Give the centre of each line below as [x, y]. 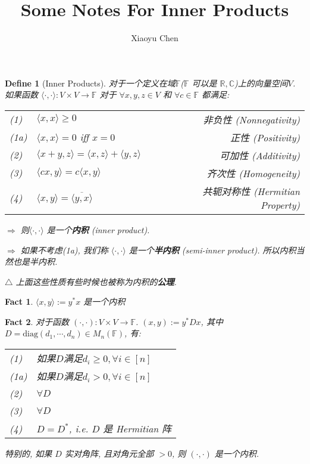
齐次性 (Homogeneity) [253, 173]
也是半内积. [35, 262]
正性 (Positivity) [265, 137]
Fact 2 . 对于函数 [37, 321]
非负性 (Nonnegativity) [251, 119]
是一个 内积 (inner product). [98, 229]
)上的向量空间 [261, 83]
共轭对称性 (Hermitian [251, 191]
